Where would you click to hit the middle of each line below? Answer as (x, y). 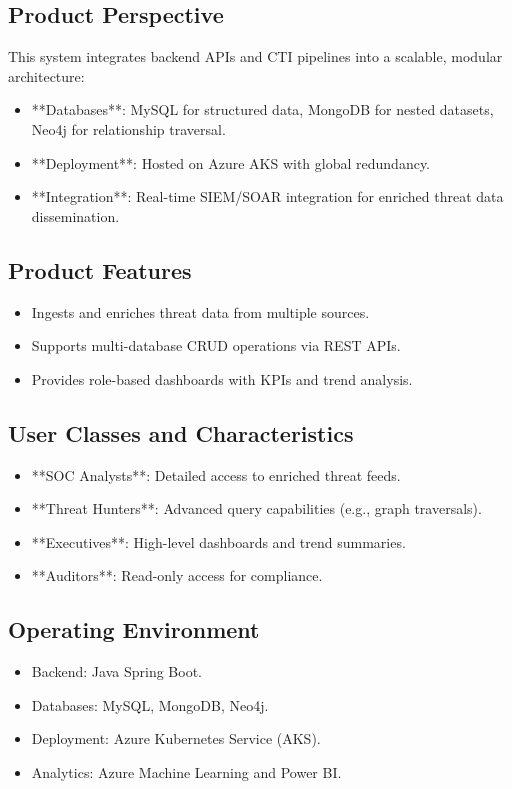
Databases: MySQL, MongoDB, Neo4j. (150, 704)
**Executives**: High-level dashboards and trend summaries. (218, 541)
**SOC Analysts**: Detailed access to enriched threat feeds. (216, 474)
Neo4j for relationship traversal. (128, 128)
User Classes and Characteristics (181, 432)
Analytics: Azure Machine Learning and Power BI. (186, 771)
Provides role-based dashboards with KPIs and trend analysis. (222, 378)
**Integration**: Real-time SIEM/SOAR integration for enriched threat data (267, 196)
